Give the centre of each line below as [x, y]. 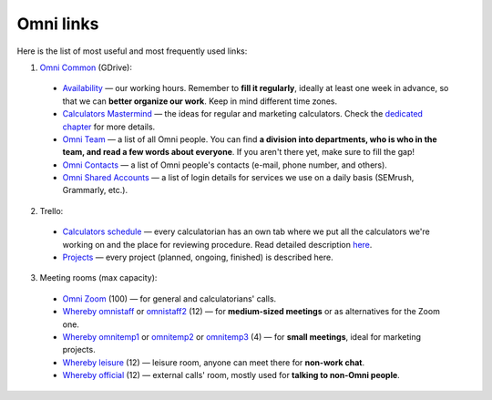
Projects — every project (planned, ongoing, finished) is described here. [198, 257]
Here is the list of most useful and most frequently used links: [132, 51]
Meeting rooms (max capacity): [98, 278]
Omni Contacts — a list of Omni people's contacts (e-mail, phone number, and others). [225, 165]
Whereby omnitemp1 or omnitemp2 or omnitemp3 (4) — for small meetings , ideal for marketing [242, 336]
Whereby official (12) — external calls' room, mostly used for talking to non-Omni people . [231, 375]
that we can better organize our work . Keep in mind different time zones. [200, 101]
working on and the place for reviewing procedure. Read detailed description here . [217, 244]
